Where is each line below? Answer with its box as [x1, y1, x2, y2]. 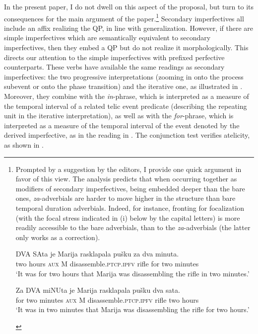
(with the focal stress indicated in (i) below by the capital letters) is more [15, 212, 240, 223]
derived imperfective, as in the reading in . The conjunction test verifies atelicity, [4, 130, 250, 140]
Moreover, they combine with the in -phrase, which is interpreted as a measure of [4, 91, 249, 101]
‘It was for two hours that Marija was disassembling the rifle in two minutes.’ [15, 268, 250, 278]
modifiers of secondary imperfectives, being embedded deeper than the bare [15, 183, 245, 193]
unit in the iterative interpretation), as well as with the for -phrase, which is [4, 110, 234, 121]
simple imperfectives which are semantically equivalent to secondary [4, 32, 211, 43]
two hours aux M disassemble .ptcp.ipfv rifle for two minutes [15, 258, 199, 268]
